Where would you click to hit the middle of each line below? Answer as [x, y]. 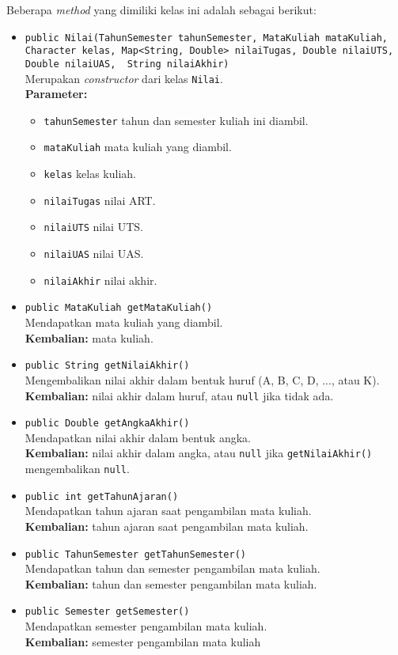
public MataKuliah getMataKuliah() [119, 308]
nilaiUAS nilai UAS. [94, 254]
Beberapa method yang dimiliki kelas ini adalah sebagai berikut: [161, 9]
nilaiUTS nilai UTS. [93, 227]
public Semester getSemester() [107, 612]
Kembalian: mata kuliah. [89, 337]
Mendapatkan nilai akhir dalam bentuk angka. [138, 437]
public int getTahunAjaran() [102, 496]
